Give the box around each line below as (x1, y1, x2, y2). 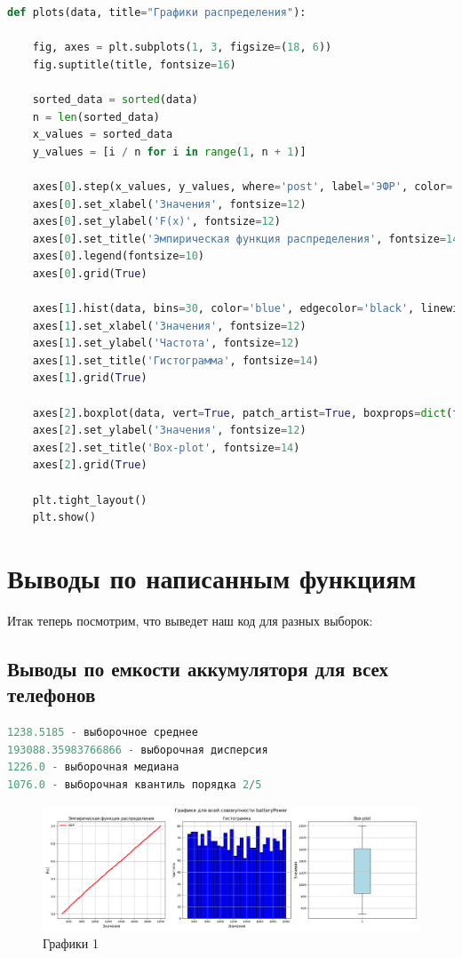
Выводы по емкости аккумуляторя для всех (7, 654, 388, 682)
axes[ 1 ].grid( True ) (32, 371, 147, 385)
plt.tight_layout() (32, 493, 147, 507)
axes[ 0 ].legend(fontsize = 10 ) (32, 250, 204, 263)
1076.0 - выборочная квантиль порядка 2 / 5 (7, 778, 262, 791)
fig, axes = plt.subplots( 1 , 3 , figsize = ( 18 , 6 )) (32, 41, 332, 54)
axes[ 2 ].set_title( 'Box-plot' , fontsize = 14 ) (32, 441, 300, 454)
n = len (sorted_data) (32, 110, 160, 124)
